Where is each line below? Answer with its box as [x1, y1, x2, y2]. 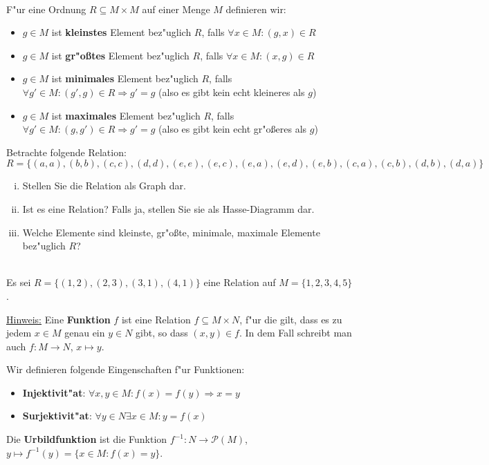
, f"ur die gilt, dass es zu [239, 312, 342, 326]
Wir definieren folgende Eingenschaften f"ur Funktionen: [6, 362, 245, 377]
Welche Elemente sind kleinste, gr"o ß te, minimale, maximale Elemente [22, 225, 320, 239]
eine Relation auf [203, 275, 276, 290]
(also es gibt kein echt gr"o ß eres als [158, 122, 307, 136]
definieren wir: [225, 1, 286, 16]
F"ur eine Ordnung [6, 1, 86, 16]
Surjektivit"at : [22, 408, 92, 423]
